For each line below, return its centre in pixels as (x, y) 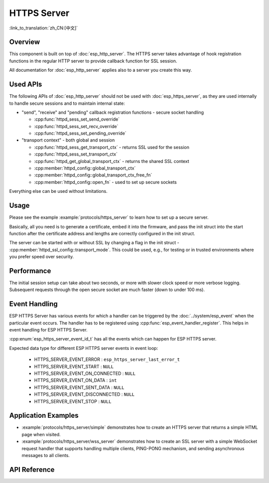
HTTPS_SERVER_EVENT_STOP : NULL (73, 401)
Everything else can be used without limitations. (58, 191)
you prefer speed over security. (42, 257)
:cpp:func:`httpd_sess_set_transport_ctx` (76, 154)
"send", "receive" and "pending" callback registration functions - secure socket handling (113, 112)
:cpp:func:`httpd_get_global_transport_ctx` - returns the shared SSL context (112, 161)
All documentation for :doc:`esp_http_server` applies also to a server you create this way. (100, 70)
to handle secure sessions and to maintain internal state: (67, 103)
